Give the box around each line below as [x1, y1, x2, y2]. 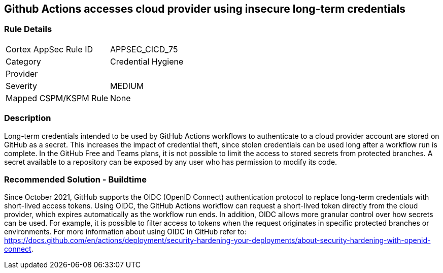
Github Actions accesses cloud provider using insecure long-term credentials [4, 3, 406, 15]
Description [4, 113, 51, 124]
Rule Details [4, 24, 52, 35]
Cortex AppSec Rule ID [6, 44, 93, 54]
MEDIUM [110, 80, 144, 91]
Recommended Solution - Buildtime [4, 174, 147, 185]
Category [6, 56, 41, 67]
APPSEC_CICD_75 [110, 44, 178, 54]
